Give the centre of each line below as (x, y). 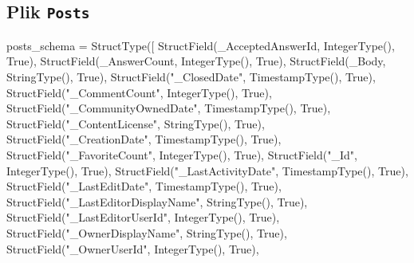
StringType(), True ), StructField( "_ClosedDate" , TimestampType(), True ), (191, 76)
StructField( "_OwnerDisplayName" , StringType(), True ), (147, 232)
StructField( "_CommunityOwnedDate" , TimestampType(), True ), (169, 108)
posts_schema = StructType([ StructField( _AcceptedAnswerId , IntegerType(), (201, 45)
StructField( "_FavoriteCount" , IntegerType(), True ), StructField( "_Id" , (182, 154)
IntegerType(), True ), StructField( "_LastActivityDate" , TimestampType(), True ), (207, 170)
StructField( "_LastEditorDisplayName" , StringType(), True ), (157, 201)
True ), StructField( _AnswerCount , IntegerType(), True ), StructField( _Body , (196, 61)
